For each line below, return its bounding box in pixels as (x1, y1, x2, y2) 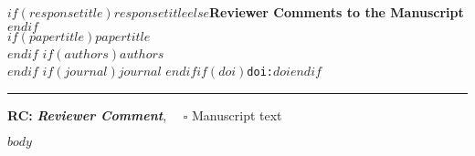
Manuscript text (192, 105, 282, 124)
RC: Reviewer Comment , (7, 105, 167, 124)
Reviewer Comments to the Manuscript (208, 3, 464, 21)
